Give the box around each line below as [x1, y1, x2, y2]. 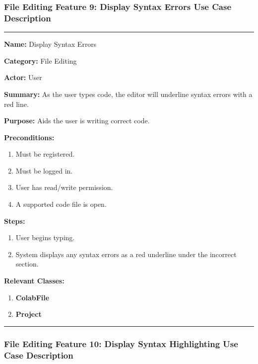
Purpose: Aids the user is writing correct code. [4, 115, 150, 126]
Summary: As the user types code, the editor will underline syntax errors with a [4, 89, 253, 99]
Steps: [4, 215, 25, 226]
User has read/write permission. [15, 182, 113, 192]
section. [15, 259, 39, 269]
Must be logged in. [15, 165, 73, 176]
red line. [4, 98, 29, 109]
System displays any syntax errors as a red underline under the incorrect [15, 249, 237, 259]
